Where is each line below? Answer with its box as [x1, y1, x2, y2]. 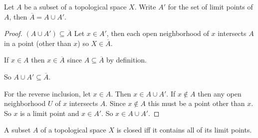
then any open [198, 88, 242, 98]
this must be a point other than [148, 98, 245, 108]
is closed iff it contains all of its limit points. [116, 124, 252, 135]
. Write [134, 1, 156, 11]
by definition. [106, 54, 147, 65]
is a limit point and [20, 107, 79, 118]
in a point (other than [4, 37, 71, 48]
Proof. [4, 28, 22, 38]
